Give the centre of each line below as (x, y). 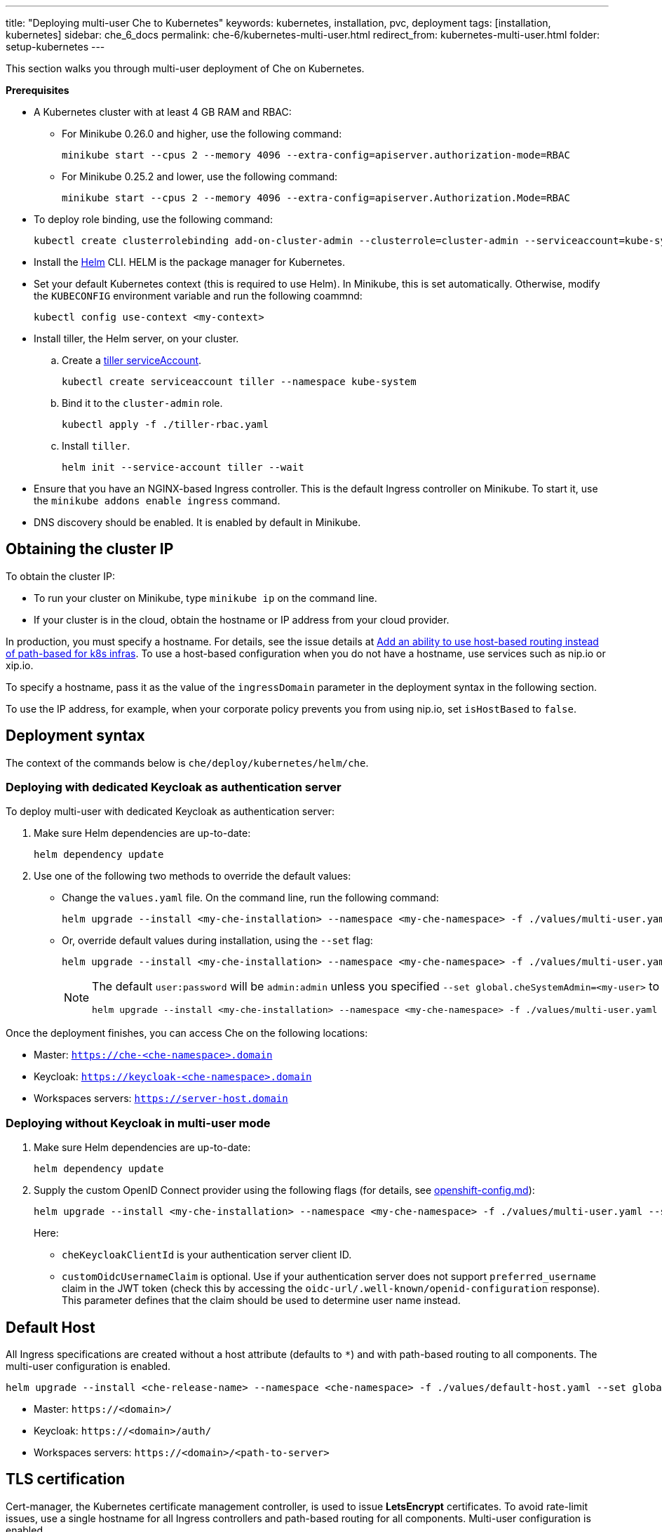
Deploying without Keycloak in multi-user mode (138, 1123)
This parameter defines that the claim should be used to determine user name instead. (261, 1301)
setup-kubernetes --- (55, 47)
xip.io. (20, 665)
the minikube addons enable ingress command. (157, 500)
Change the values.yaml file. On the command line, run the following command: (250, 898)
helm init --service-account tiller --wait (183, 467)
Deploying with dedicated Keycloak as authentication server (174, 787)
